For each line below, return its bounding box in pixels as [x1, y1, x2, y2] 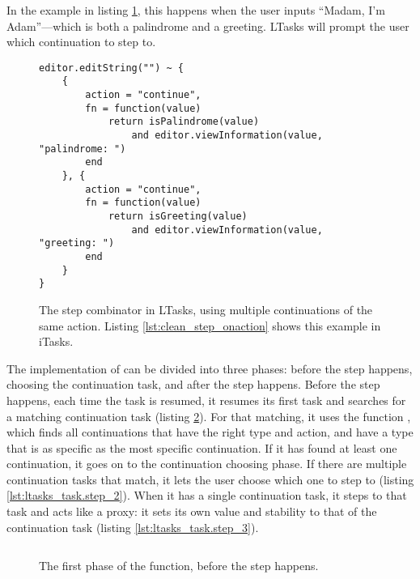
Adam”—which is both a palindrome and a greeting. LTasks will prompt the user [6, 17, 409, 34]
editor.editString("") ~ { [39, 62, 184, 74]
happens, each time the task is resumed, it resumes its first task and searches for [6, 391, 406, 408]
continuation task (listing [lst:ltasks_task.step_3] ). [6, 518, 259, 535]
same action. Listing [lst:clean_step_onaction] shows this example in [39, 317, 381, 334]
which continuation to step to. [6, 33, 156, 50]
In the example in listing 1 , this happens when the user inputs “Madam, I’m [6, 2, 385, 18]
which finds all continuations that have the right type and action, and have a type [6, 424, 414, 441]
